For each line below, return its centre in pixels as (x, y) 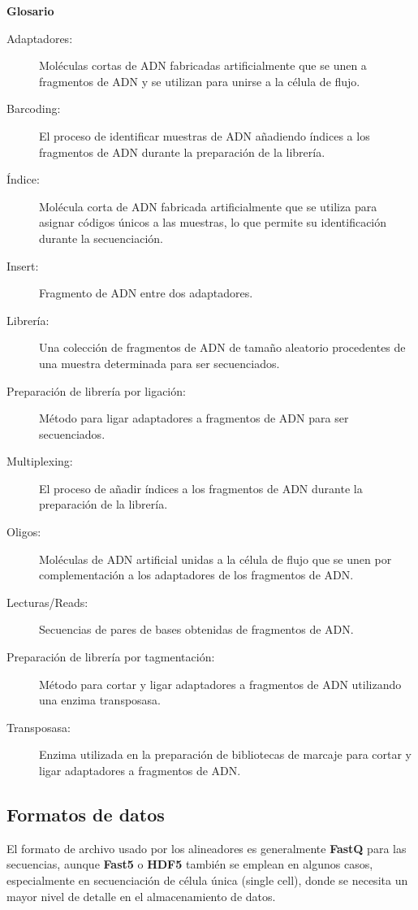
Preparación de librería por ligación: (96, 390)
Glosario (30, 11)
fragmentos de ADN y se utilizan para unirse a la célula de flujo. (200, 81)
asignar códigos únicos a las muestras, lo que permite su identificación (213, 222)
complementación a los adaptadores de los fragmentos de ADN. (196, 575)
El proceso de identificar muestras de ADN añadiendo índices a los (205, 135)
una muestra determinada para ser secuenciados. (159, 363)
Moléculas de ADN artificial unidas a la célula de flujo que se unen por (215, 559)
